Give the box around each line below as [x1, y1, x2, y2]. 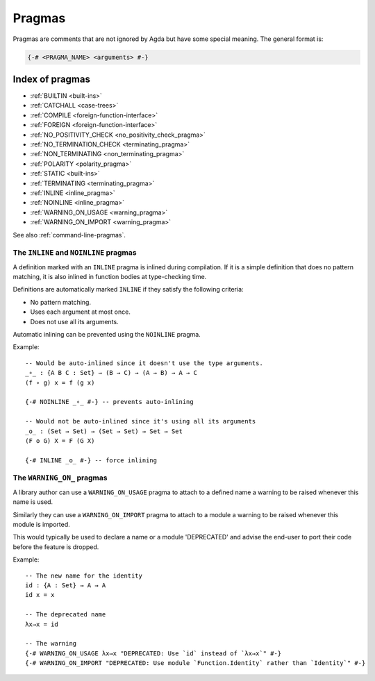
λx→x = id [25, 620, 58, 628]
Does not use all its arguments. [30, 317, 119, 326]
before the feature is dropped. [12, 542, 99, 551]
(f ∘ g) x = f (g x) [25, 378, 95, 387]
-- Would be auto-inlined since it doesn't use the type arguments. [25, 359, 263, 367]
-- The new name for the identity [25, 571, 142, 580]
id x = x [25, 591, 55, 599]
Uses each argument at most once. [30, 308, 131, 316]
